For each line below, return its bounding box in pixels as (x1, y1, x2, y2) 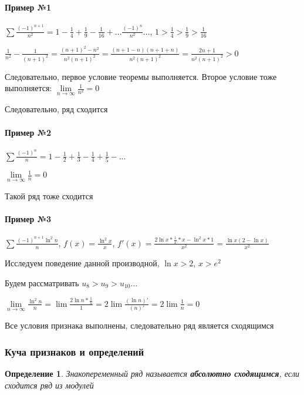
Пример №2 (5, 126, 52, 138)
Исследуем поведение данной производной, (5, 257, 160, 269)
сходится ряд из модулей (5, 379, 94, 391)
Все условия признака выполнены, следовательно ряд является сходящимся (5, 319, 274, 332)
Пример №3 (5, 212, 52, 225)
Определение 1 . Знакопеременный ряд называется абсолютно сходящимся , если (5, 367, 300, 380)
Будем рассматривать (5, 276, 79, 289)
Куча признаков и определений (5, 344, 144, 359)
